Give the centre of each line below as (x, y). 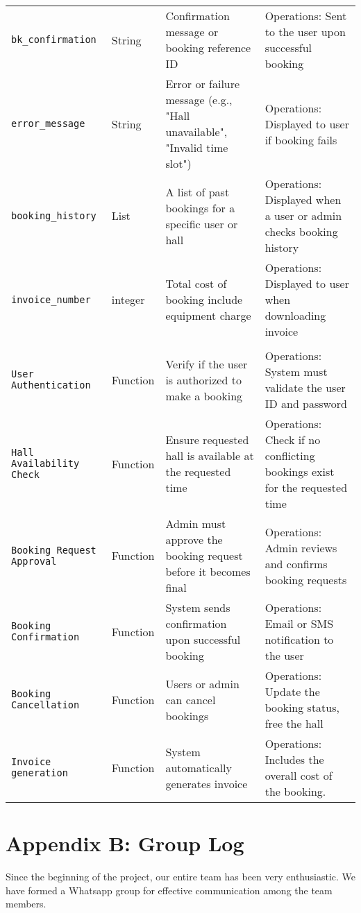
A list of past (198, 191)
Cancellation (45, 705)
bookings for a (200, 207)
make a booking (204, 395)
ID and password (306, 403)
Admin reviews (301, 547)
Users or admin (202, 683)
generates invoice (207, 783)
